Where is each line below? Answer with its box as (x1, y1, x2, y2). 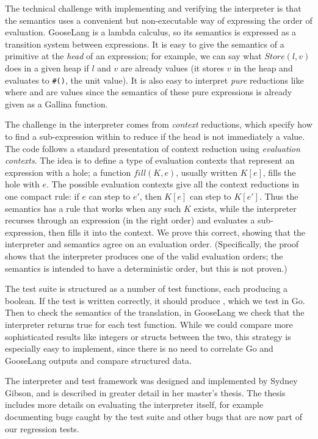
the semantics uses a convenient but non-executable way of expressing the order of (5, 13, 313, 26)
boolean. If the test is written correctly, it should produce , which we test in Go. (5, 294, 305, 307)
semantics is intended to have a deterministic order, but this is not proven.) (5, 261, 287, 274)
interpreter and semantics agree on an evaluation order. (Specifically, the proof (5, 238, 299, 250)
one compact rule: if (5, 189, 79, 202)
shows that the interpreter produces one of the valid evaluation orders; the (5, 249, 283, 262)
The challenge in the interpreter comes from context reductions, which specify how (5, 118, 313, 131)
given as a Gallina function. (5, 97, 108, 110)
